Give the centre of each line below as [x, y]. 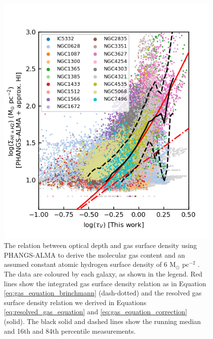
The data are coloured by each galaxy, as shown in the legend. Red [103, 273]
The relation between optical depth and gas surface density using [100, 245]
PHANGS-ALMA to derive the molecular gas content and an [94, 254]
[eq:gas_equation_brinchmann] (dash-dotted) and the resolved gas [103, 293]
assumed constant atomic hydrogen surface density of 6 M [90, 264]
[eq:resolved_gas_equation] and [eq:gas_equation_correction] [96, 312]
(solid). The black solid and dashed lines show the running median [102, 321]
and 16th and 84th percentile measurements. [70, 331]
